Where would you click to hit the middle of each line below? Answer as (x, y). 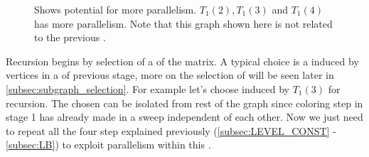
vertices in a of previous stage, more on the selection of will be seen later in (170, 75)
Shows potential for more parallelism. (116, 9)
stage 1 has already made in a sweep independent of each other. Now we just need (184, 117)
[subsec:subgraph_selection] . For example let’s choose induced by (148, 88)
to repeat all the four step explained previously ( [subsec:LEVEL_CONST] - (171, 130)
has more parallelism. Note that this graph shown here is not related (183, 23)
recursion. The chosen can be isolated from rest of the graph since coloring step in (184, 103)
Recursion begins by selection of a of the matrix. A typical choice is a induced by (182, 61)
